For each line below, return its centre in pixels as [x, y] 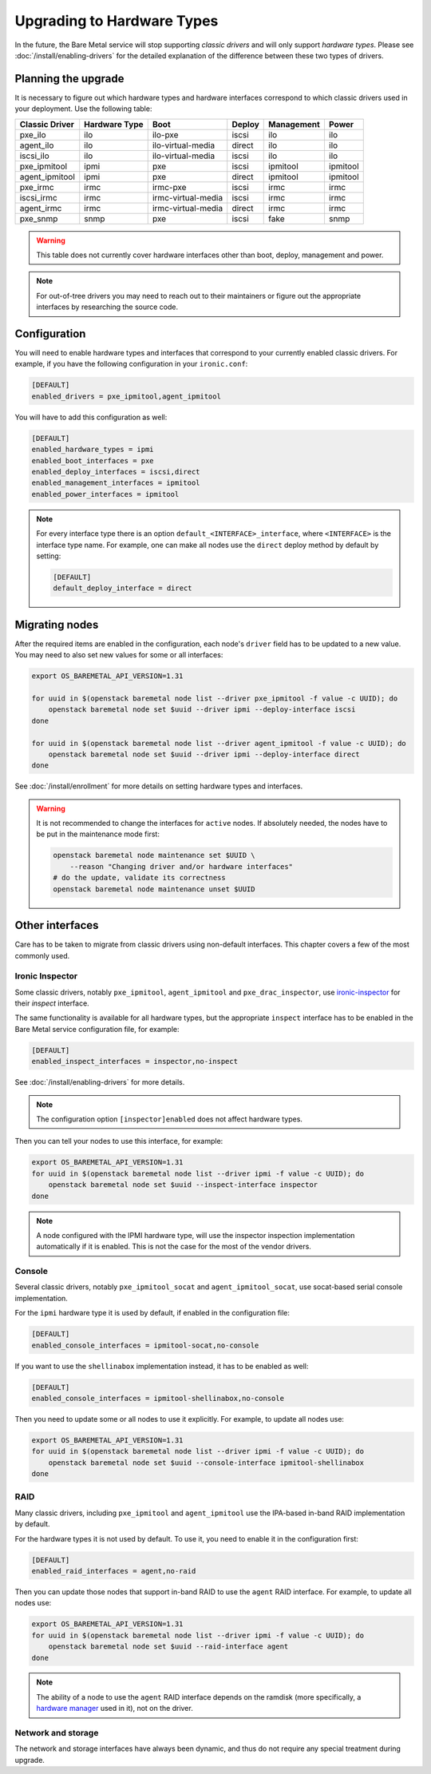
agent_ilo [37, 145]
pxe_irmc [37, 187]
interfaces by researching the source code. [107, 307]
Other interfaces [57, 925]
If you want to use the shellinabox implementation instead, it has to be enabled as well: [162, 1366]
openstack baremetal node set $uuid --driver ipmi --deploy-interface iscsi [202, 710]
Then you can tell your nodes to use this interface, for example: [119, 1141]
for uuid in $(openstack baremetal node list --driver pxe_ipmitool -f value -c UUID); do [215, 698]
